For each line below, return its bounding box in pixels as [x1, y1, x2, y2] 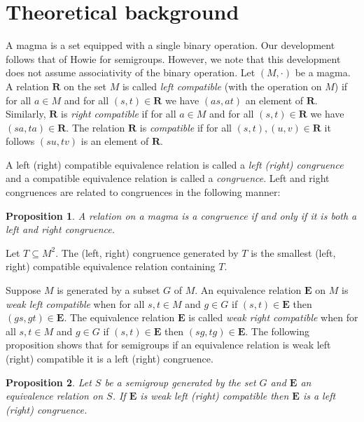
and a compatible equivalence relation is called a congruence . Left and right [6, 171, 330, 185]
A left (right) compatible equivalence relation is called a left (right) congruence [6, 157, 344, 171]
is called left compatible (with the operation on [122, 78, 322, 93]
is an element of [80, 134, 149, 148]
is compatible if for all [139, 120, 232, 134]
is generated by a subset [57, 283, 160, 297]
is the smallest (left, [251, 245, 336, 260]
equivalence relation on [6, 388, 104, 403]
